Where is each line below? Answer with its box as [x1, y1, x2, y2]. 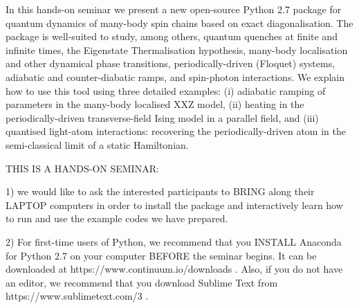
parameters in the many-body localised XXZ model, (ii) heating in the [6, 97, 304, 111]
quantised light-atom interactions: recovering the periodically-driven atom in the [6, 124, 346, 138]
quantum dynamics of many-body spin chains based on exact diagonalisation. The [6, 15, 353, 30]
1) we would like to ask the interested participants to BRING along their [6, 184, 315, 199]
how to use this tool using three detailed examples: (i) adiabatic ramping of [6, 83, 326, 98]
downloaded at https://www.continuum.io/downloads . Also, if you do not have [6, 262, 343, 276]
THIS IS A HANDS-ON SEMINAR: [6, 161, 159, 175]
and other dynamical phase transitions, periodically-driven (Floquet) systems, [6, 56, 335, 71]
